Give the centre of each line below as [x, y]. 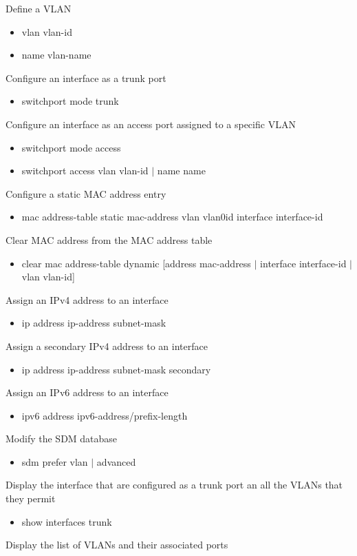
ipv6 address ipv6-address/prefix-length [105, 415]
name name [181, 171]
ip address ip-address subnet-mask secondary [116, 369]
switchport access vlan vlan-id [85, 171]
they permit [31, 498]
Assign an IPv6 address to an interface [87, 392]
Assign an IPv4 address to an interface [87, 299]
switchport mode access [71, 147]
